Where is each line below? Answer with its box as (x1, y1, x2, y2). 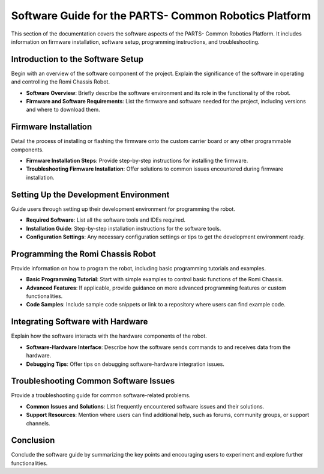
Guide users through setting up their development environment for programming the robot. (11, 205, 235, 213)
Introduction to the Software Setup (11, 54, 144, 64)
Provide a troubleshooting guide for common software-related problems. (11, 392, 191, 399)
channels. (26, 419, 50, 427)
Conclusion (11, 436, 55, 446)
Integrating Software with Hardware (11, 317, 148, 327)
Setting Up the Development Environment (11, 189, 170, 199)
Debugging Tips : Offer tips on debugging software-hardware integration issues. (26, 360, 225, 368)
